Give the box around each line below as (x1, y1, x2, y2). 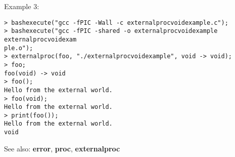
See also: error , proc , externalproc (4, 143, 120, 153)
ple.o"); (4, 44, 33, 52)
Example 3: (4, 1, 39, 11)
